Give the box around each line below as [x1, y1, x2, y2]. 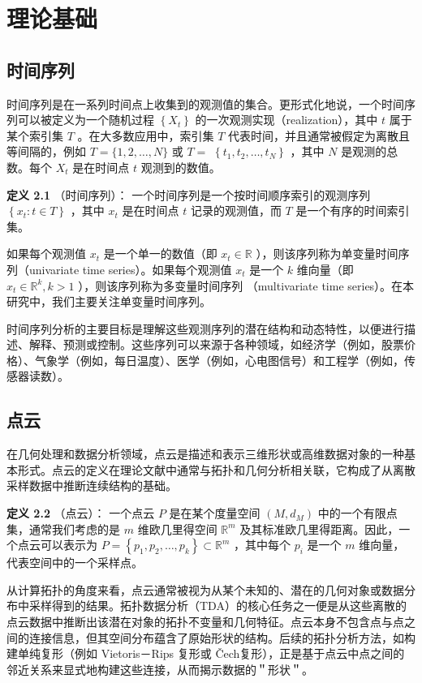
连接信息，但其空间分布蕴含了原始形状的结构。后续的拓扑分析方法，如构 [28, 629, 416, 646]
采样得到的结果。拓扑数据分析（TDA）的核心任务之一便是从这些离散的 [28, 597, 407, 614]
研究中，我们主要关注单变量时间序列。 [6, 293, 211, 310]
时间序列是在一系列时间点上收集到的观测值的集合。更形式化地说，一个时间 [6, 95, 404, 112]
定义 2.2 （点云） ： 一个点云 [6, 505, 155, 522]
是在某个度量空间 [169, 505, 261, 522]
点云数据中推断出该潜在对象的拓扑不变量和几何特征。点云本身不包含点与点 [6, 613, 404, 630]
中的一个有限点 [317, 505, 398, 522]
